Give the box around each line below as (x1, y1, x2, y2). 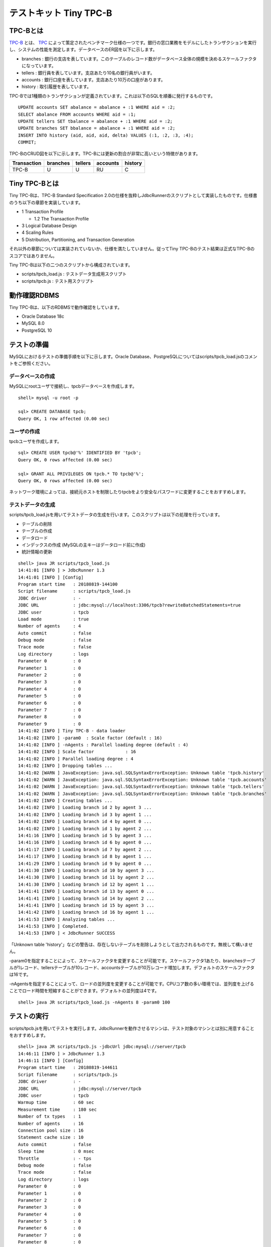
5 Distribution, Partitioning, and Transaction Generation (21, 236, 135, 242)
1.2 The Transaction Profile (34, 215, 89, 221)
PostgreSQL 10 (21, 327, 52, 333)
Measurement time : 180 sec (18, 1106, 97, 1112)
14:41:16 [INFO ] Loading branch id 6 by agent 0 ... (18, 839, 152, 845)
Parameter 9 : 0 (18, 721, 82, 727)
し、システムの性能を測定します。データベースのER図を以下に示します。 (9, 46, 158, 52)
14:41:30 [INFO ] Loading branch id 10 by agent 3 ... (18, 867, 155, 873)
